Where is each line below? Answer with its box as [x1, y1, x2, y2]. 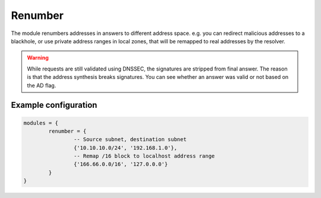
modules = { [23, 119, 59, 126]
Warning [27, 54, 49, 62]
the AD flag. [27, 82, 56, 89]
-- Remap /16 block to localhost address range [73, 153, 215, 159]
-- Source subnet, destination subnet [73, 136, 187, 143]
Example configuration [11, 100, 97, 110]
